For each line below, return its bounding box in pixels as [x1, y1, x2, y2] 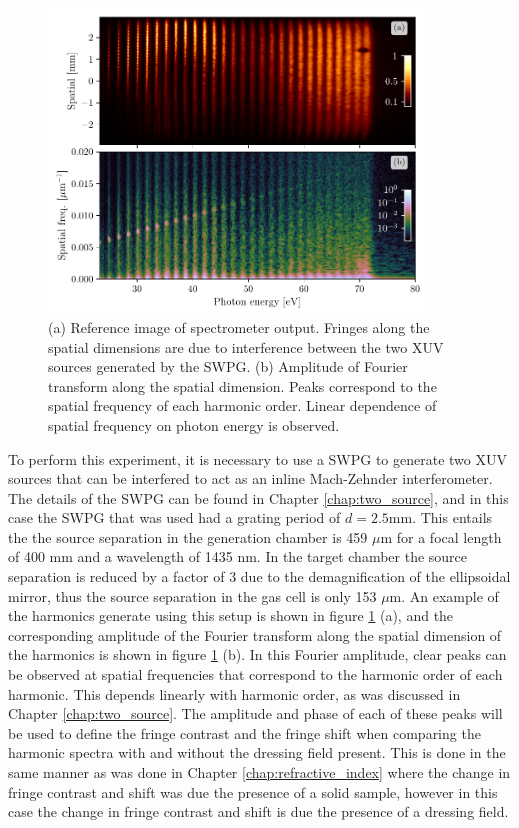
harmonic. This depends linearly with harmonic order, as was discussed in [8, 683, 461, 704]
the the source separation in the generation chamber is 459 [8, 526, 368, 547]
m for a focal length [380, 526, 502, 547]
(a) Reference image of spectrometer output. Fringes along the [48, 316, 430, 337]
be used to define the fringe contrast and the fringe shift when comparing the [8, 722, 481, 743]
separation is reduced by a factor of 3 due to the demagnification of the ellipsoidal [8, 566, 511, 587]
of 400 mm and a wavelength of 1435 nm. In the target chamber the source [8, 546, 468, 567]
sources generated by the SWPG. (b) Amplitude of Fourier [48, 356, 408, 377]
